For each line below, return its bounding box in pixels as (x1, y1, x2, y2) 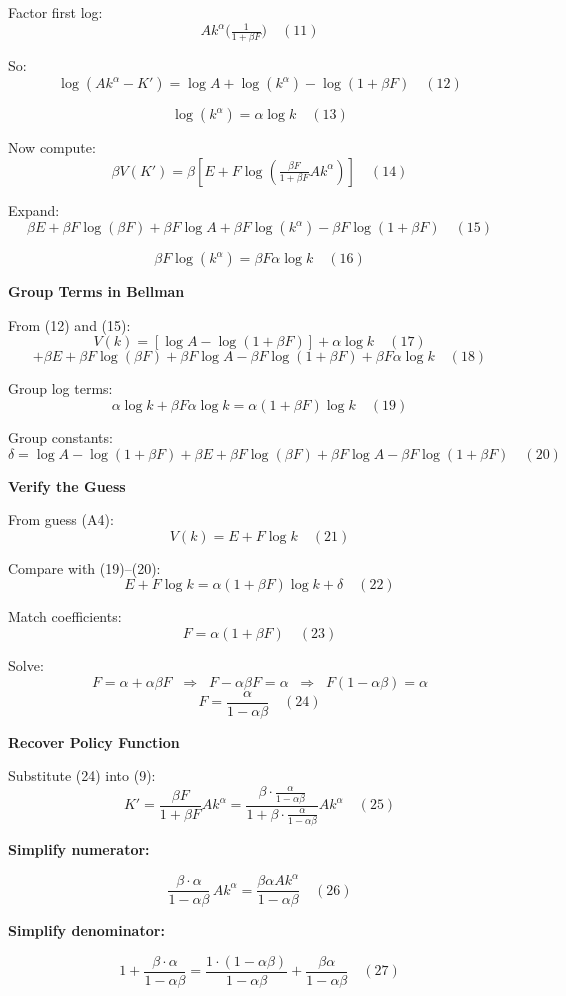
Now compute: (8, 137, 96, 158)
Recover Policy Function (8, 731, 180, 752)
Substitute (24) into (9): (8, 765, 156, 786)
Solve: (8, 654, 44, 675)
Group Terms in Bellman (8, 281, 185, 302)
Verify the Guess (8, 475, 126, 496)
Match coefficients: (8, 606, 122, 627)
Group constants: (8, 426, 113, 447)
